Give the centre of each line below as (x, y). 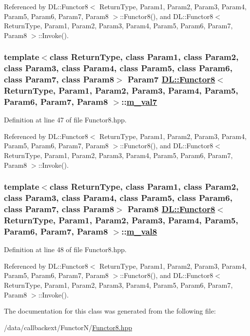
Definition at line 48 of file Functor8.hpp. (65, 249)
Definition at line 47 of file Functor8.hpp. (65, 120)
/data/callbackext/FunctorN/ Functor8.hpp (68, 327)
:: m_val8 (139, 231)
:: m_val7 (139, 101)
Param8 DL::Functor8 (171, 209)
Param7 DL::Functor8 (171, 79)
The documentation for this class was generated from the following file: (110, 311)
